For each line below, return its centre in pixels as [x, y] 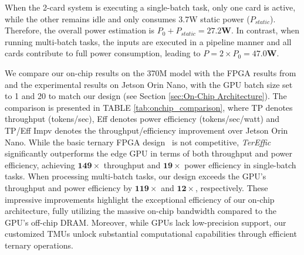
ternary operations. [39, 245]
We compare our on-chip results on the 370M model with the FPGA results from [151, 72]
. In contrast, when [266, 30]
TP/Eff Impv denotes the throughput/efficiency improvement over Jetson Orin [146, 130]
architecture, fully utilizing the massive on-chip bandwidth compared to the [141, 211]
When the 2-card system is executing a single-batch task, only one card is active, [150, 7]
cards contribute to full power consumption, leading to [103, 53]
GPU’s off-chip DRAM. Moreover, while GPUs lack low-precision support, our [146, 222]
